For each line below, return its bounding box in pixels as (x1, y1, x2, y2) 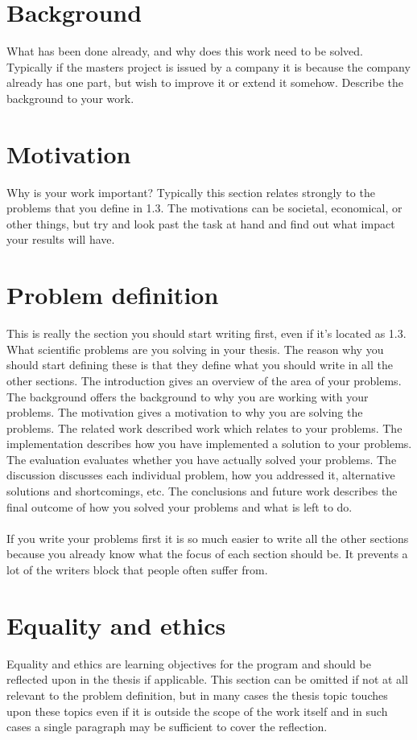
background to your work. (6, 89, 134, 106)
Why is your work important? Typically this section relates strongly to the (6, 183, 375, 200)
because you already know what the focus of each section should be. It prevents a (6, 545, 408, 562)
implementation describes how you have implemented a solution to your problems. (6, 435, 412, 452)
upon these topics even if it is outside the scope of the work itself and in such (6, 702, 388, 719)
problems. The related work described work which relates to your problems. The (6, 419, 403, 436)
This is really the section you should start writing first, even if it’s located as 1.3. (6, 325, 407, 342)
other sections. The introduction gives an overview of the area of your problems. (6, 372, 402, 388)
